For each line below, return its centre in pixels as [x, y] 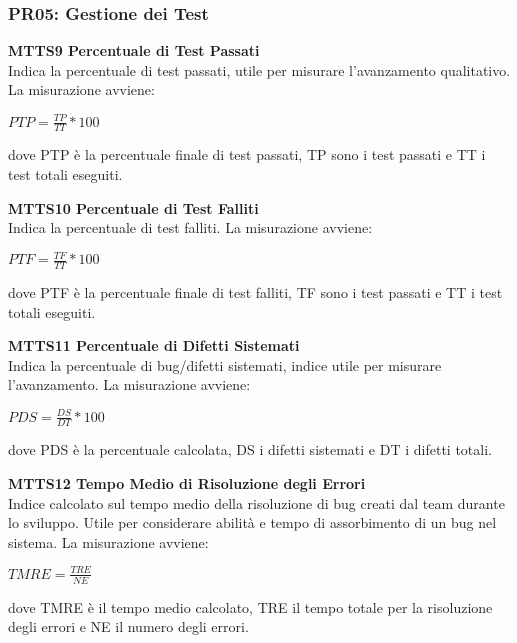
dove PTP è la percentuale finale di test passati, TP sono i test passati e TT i [247, 154]
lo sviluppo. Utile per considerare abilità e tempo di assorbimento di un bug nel [252, 522]
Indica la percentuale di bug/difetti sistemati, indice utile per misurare [225, 364]
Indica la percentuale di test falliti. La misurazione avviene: [190, 227]
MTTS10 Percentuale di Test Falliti [133, 207]
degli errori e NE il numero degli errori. [128, 626]
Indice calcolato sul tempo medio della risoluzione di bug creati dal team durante [256, 502]
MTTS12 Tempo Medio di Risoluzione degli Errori [187, 482]
